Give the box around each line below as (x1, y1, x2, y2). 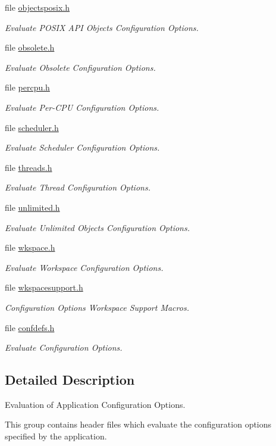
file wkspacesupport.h (5, 281, 83, 294)
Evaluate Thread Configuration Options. (5, 181, 150, 194)
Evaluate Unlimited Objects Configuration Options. (5, 221, 190, 233)
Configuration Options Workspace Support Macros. (5, 301, 189, 313)
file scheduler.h (5, 121, 59, 133)
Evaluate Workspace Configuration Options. (5, 261, 164, 273)
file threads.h (5, 161, 52, 173)
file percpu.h (5, 81, 50, 93)
